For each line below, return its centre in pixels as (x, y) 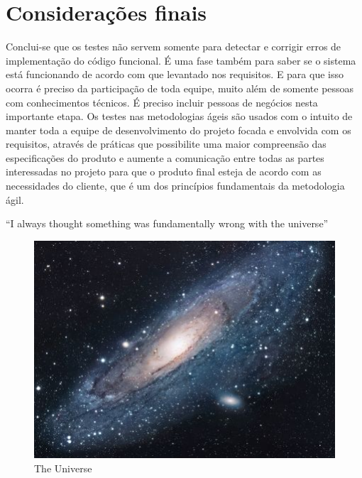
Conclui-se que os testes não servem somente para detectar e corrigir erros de (174, 47)
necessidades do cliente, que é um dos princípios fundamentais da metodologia (175, 186)
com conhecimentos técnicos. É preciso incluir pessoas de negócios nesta (162, 102)
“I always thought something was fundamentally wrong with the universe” (167, 223)
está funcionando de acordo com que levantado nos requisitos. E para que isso (175, 74)
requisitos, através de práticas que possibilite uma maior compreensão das (166, 144)
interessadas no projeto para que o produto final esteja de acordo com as (164, 172)
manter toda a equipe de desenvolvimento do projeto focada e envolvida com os (179, 130)
